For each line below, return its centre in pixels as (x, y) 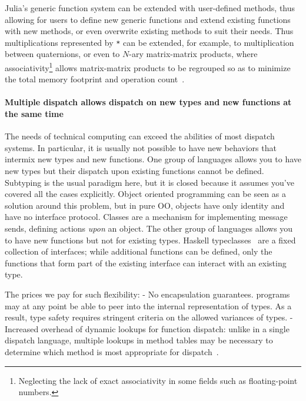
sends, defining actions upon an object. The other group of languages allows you (149, 228)
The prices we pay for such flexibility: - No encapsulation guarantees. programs (147, 294)
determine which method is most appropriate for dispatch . (112, 351)
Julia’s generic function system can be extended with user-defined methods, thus (150, 8)
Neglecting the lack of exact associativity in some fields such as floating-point (158, 380)
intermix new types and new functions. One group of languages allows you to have (153, 159)
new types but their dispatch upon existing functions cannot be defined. (134, 171)
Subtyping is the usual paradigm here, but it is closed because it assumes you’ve (149, 182)
